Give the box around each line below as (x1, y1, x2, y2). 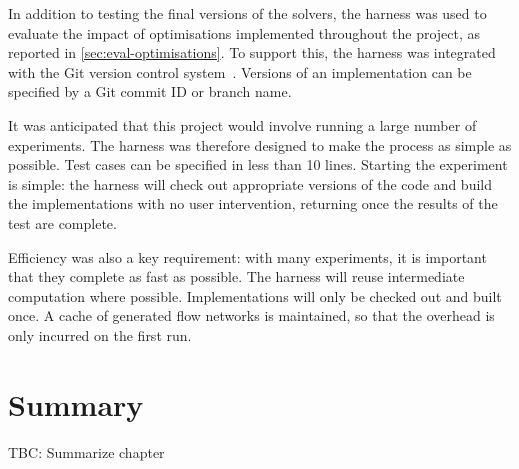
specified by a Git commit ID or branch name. (8, 81, 292, 102)
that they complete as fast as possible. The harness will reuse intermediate (8, 266, 465, 287)
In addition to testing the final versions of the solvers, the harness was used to (8, 3, 487, 23)
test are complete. (8, 212, 117, 233)
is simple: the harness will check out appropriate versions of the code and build (8, 173, 493, 194)
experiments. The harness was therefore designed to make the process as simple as (8, 134, 512, 155)
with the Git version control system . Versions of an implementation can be (8, 61, 472, 82)
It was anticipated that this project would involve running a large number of (8, 114, 477, 135)
